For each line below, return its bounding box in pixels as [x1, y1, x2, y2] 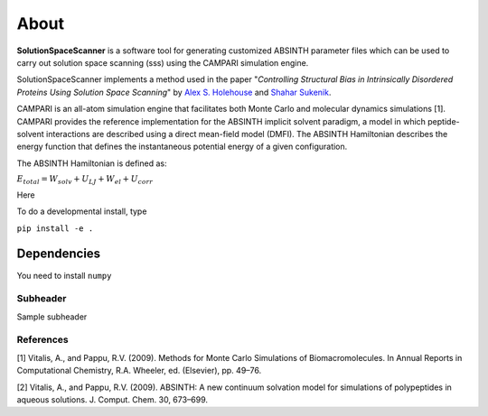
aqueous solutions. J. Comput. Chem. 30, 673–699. [16, 393, 208, 405]
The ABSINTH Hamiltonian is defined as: [16, 158, 167, 169]
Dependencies [16, 246, 101, 262]
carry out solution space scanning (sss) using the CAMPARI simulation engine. [16, 57, 309, 68]
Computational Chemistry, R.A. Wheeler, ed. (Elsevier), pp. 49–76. [16, 365, 262, 376]
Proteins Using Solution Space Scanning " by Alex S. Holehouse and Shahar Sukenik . [16, 87, 332, 97]
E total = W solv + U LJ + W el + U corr [16, 174, 154, 186]
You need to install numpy [16, 270, 112, 281]
